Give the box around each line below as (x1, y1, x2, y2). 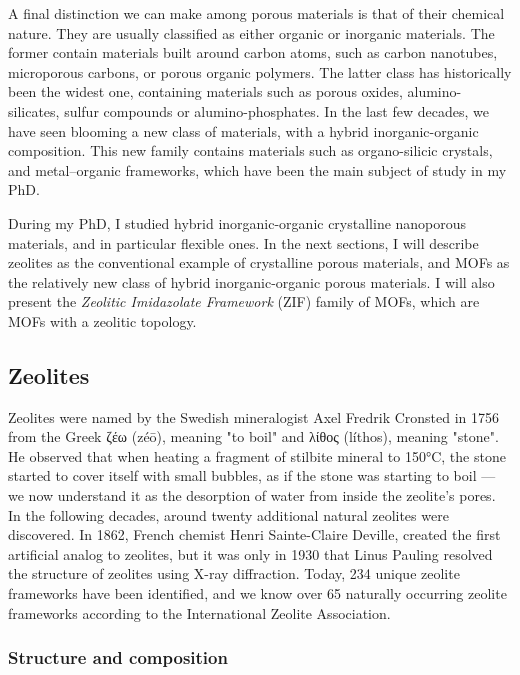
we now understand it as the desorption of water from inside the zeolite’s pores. (8, 485, 496, 506)
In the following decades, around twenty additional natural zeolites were (8, 504, 449, 525)
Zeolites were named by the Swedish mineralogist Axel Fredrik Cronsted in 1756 (8, 406, 500, 427)
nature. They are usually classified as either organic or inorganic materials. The (8, 22, 495, 43)
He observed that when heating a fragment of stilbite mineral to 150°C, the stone (8, 445, 506, 466)
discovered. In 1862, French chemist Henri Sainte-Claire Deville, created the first (8, 524, 501, 545)
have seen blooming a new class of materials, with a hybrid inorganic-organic (8, 120, 479, 141)
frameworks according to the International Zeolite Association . (8, 602, 391, 623)
